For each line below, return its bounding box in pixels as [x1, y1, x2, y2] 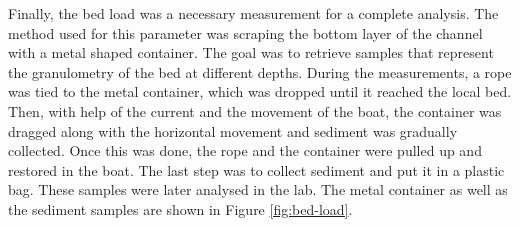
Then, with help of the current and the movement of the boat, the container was [8, 100, 502, 121]
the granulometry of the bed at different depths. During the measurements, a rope [8, 61, 512, 82]
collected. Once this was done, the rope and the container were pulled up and [8, 140, 482, 161]
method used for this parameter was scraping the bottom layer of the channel [8, 22, 483, 43]
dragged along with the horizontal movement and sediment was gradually [8, 120, 458, 141]
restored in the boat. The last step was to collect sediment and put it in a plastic [8, 159, 505, 180]
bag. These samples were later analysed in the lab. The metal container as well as [8, 179, 508, 200]
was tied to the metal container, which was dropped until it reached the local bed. [8, 81, 512, 102]
